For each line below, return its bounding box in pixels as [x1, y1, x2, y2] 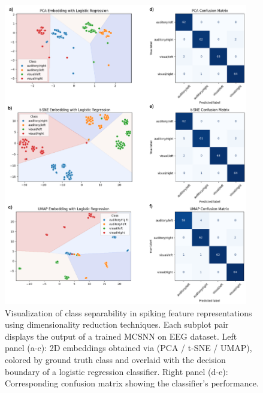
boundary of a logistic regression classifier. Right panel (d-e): [5, 365, 228, 377]
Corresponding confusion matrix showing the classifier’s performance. [5, 377, 259, 389]
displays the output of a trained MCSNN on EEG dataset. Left [5, 329, 237, 342]
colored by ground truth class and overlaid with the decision [5, 353, 226, 365]
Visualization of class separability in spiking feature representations [5, 306, 252, 319]
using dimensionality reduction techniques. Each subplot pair [5, 318, 229, 331]
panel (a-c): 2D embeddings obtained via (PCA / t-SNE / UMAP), [5, 341, 252, 354]
